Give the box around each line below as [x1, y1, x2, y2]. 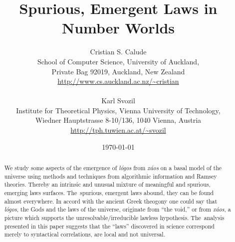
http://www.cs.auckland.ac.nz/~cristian [57, 76, 179, 86]
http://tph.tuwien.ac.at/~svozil [70, 125, 166, 135]
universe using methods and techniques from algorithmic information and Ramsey [4, 172, 217, 180]
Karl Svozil [101, 95, 135, 106]
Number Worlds [61, 17, 175, 38]
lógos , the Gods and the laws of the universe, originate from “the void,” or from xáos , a [4, 205, 231, 214]
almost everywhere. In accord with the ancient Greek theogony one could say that [4, 197, 218, 205]
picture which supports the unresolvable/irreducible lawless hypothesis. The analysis [4, 213, 225, 222]
